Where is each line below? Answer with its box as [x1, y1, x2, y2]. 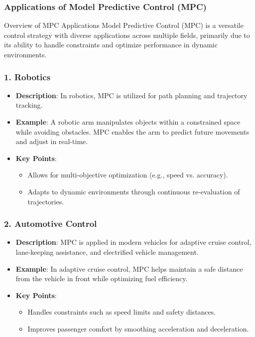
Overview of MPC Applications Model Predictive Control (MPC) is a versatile [4, 20, 244, 30]
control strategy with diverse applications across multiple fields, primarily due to [4, 29, 250, 40]
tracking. [15, 100, 43, 110]
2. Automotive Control [4, 217, 97, 230]
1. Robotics [4, 70, 51, 83]
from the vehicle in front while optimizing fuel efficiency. [15, 273, 188, 284]
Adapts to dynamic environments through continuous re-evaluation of [27, 186, 240, 196]
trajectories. [27, 196, 64, 206]
